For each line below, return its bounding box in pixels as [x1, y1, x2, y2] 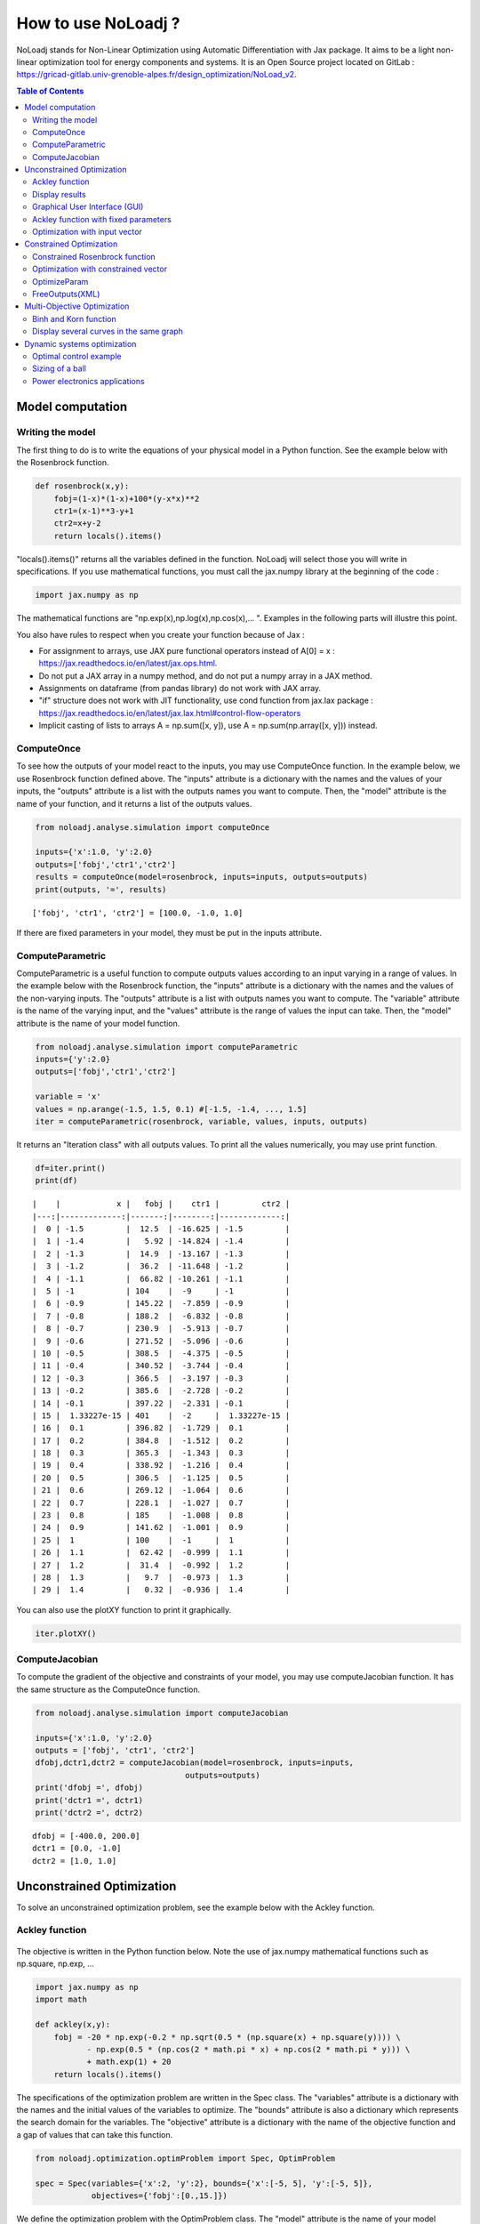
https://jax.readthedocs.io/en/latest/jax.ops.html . [38, 658, 218, 669]
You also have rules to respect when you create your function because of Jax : [16, 629, 305, 640]
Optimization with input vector [32, 227, 142, 238]
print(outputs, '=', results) [35, 884, 167, 894]
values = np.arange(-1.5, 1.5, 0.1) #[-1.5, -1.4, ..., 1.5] [35, 1104, 308, 1114]
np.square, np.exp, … [16, 1958, 95, 1969]
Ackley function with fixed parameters [32, 214, 172, 224]
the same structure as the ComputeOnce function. [16, 1684, 201, 1695]
